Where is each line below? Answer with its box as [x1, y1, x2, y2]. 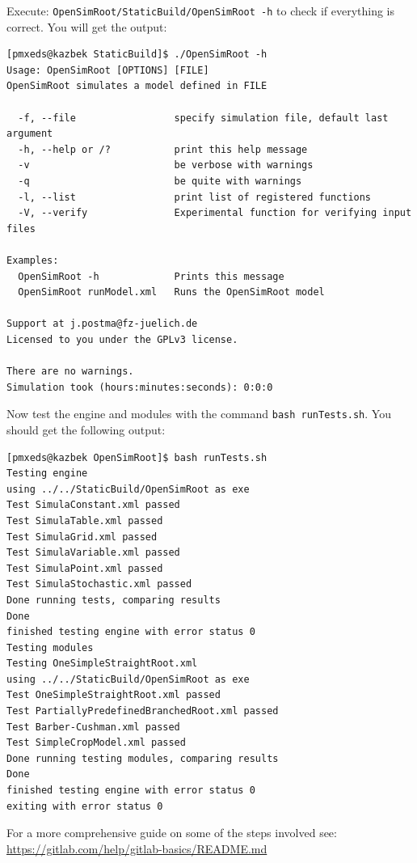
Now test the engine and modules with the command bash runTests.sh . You [6, 405, 391, 422]
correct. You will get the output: [6, 18, 167, 35]
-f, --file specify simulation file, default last [18, 112, 389, 124]
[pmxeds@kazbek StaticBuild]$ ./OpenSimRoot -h [6, 49, 267, 61]
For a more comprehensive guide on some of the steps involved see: [6, 824, 337, 841]
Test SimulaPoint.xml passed [6, 562, 163, 574]
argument [6, 128, 53, 140]
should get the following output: [6, 421, 166, 438]
